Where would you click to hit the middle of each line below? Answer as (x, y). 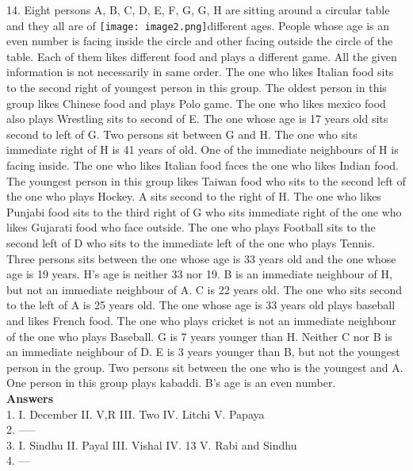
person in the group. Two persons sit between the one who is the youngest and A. (205, 367)
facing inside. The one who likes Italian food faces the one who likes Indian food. (203, 165)
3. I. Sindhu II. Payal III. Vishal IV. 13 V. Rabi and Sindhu (152, 444)
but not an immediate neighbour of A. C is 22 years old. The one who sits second (204, 289)
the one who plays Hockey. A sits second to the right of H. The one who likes (194, 196)
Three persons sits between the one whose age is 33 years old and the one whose (201, 258)
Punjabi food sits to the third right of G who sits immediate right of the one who (204, 211)
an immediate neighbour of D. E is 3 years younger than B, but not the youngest (203, 352)
